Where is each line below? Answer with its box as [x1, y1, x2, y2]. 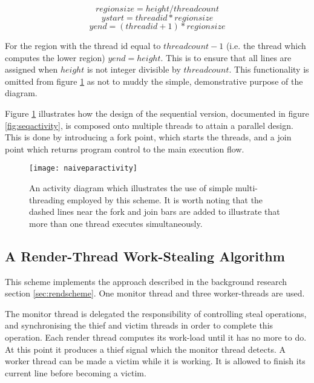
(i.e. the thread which [226, 39, 306, 51]
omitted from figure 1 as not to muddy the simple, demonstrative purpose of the [5, 74, 303, 87]
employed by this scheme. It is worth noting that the [67, 193, 263, 206]
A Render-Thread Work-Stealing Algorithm [5, 246, 285, 265]
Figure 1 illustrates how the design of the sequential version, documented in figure [5, 106, 309, 119]
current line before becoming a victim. [5, 366, 146, 379]
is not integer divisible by [87, 63, 181, 76]
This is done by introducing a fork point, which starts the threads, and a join [5, 131, 292, 143]
